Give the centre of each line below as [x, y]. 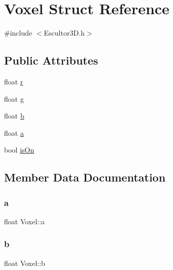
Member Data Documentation [85, 177]
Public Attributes [51, 60]
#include [18, 33]
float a [14, 132]
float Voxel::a [25, 221]
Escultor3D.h [64, 33]
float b [14, 116]
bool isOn [19, 150]
